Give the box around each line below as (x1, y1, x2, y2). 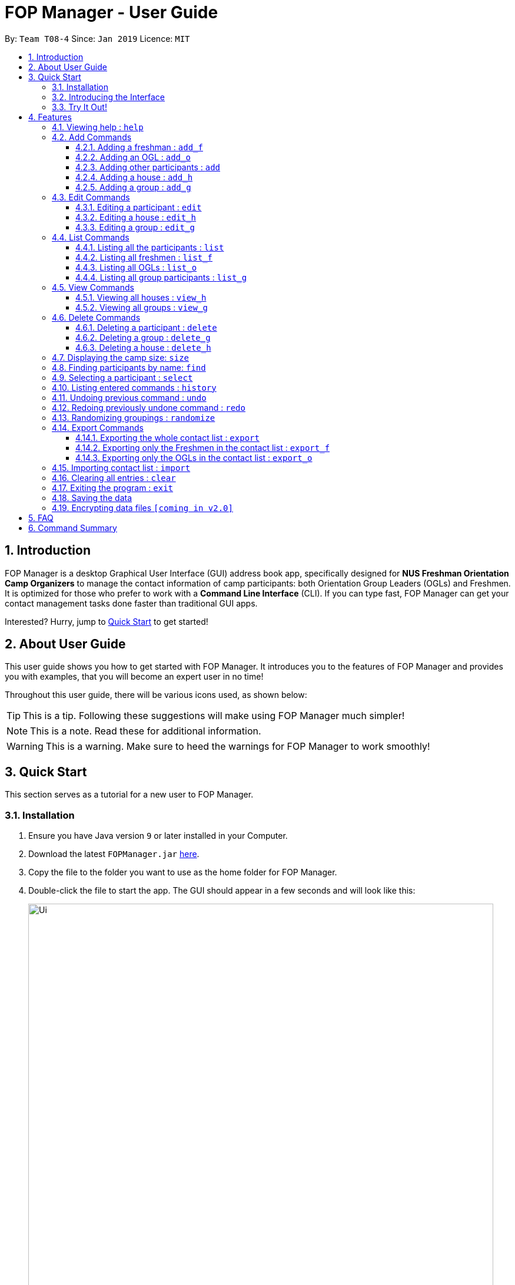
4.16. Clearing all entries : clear (52, 472, 176, 483)
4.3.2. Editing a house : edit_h (75, 212, 197, 222)
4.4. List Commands (52, 232, 129, 242)
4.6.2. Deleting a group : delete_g (75, 332, 211, 342)
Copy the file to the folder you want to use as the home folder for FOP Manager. (28, 867, 337, 878)
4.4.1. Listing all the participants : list (75, 242, 224, 252)
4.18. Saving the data (52, 492, 132, 503)
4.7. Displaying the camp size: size (52, 352, 189, 363)
